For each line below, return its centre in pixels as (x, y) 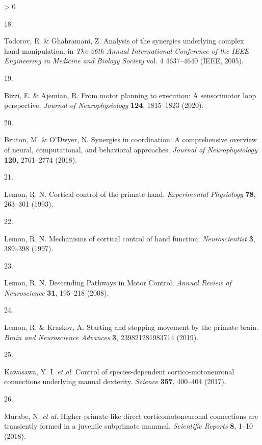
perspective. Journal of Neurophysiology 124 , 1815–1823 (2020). (104, 105)
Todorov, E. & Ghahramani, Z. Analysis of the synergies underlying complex (124, 41)
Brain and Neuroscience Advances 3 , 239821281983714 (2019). (101, 337)
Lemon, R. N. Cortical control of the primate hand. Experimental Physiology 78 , (130, 194)
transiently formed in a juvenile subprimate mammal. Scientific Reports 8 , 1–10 (128, 426)
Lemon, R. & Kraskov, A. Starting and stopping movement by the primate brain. (131, 327)
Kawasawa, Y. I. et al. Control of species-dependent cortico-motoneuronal (119, 371)
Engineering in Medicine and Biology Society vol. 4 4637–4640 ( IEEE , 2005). (124, 61)
